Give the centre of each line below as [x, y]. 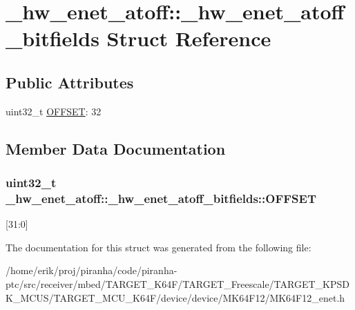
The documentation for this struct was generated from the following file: [159, 247]
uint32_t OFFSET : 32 [54, 111]
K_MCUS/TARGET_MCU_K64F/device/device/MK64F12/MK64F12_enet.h [175, 297]
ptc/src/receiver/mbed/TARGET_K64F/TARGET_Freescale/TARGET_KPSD [177, 284]
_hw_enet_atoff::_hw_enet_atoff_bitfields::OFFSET [161, 198]
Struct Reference [189, 38]
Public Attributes [70, 82]
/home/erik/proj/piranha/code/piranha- [92, 270]
